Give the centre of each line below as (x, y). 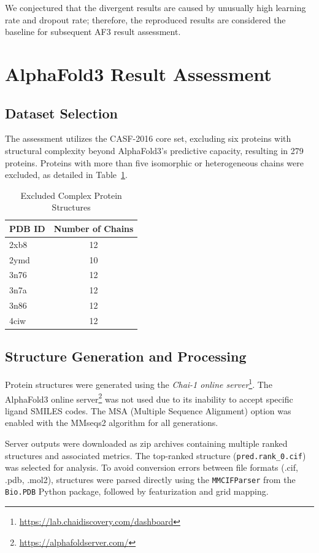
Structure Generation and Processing (126, 356)
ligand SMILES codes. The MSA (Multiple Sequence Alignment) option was (148, 410)
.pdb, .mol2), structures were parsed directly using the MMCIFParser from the (150, 479)
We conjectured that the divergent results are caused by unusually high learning (156, 7)
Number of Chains (94, 228)
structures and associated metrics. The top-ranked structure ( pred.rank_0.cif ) (156, 455)
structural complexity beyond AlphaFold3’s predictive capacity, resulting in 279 (154, 150)
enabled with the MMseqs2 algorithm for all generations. (112, 423)
